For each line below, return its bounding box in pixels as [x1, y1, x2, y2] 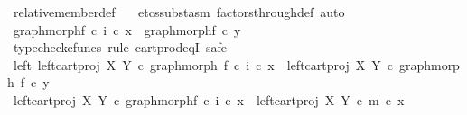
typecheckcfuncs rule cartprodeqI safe [13, 38, 227, 57]
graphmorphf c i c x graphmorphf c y [13, 20, 241, 39]
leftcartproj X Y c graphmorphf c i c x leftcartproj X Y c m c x [13, 90, 405, 109]
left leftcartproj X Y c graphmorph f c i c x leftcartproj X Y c [13, 55, 393, 74]
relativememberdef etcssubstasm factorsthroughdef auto [13, 3, 345, 21]
